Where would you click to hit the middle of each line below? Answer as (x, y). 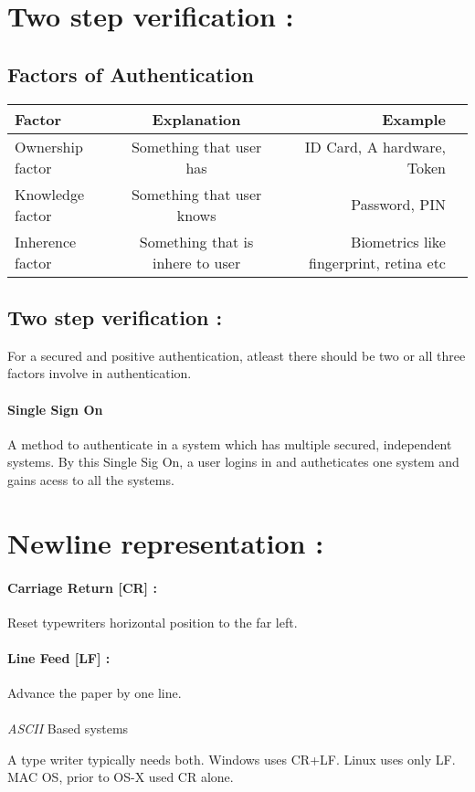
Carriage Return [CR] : (82, 587)
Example (414, 119)
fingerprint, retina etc (377, 262)
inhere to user (196, 262)
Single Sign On (55, 409)
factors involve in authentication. (100, 373)
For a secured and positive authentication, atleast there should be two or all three (237, 355)
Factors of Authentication (131, 74)
